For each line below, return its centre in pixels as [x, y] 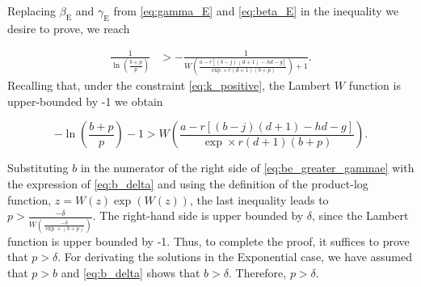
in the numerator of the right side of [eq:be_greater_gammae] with [247, 168]
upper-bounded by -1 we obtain [85, 101]
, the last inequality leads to [259, 199]
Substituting [38, 168]
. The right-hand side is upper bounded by [198, 215]
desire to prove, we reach [69, 28]
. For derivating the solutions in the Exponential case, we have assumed [235, 257]
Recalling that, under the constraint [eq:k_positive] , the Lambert [169, 85]
